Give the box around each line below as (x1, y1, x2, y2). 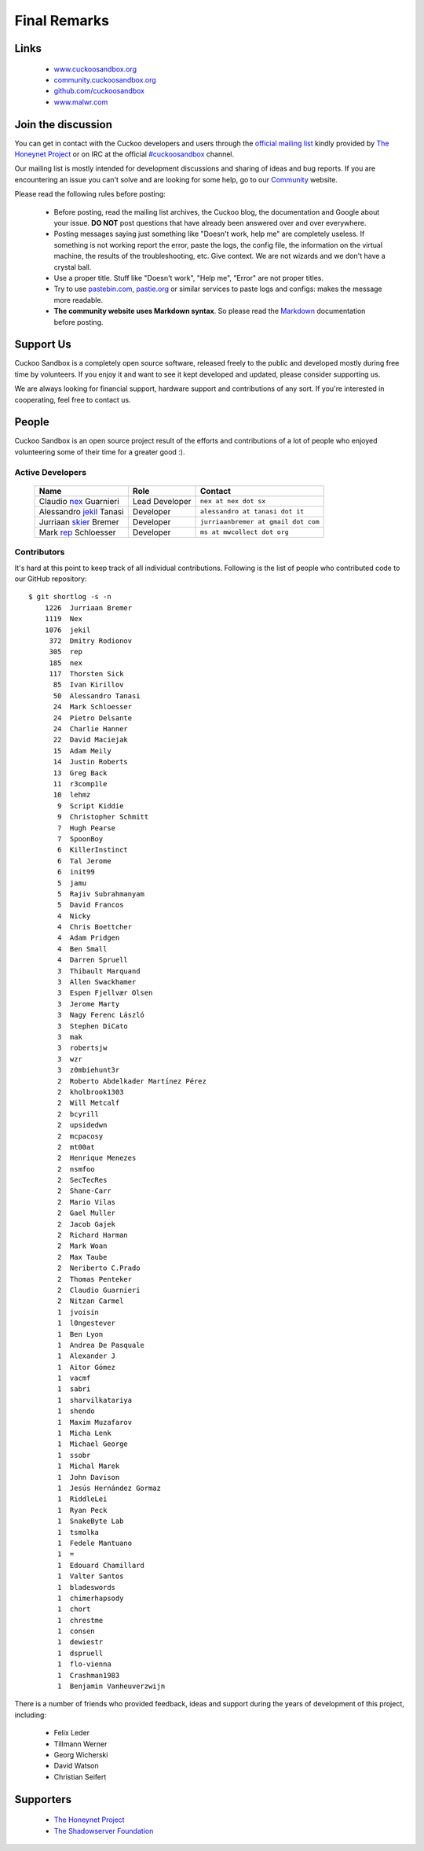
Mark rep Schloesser (38, 527, 117, 538)
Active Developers (14, 466, 86, 477)
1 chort (57, 1605, 91, 1614)
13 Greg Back (53, 768, 108, 778)
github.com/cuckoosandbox (53, 86, 145, 96)
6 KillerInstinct (57, 845, 129, 855)
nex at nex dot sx (200, 497, 266, 506)
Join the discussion (14, 118, 113, 131)
